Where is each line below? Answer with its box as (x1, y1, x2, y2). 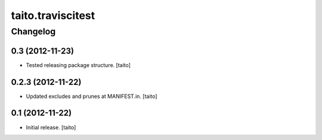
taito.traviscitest (11, 9, 95, 22)
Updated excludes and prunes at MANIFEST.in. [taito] (26, 93, 157, 100)
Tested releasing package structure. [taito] (26, 61, 131, 68)
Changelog (11, 26, 56, 37)
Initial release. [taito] (26, 123, 76, 131)
